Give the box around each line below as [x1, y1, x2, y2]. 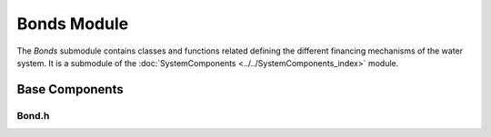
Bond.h [16, 109, 50, 122]
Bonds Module [16, 14, 129, 34]
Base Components [16, 82, 124, 97]
